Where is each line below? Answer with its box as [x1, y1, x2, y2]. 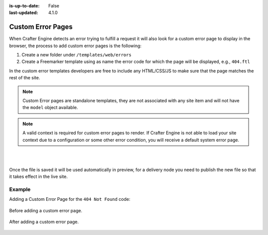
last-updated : [9, 10, 38, 16]
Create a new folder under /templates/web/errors [21, 52, 132, 58]
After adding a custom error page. [9, 219, 79, 225]
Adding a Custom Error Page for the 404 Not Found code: [9, 196, 131, 202]
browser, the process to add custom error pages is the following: [9, 43, 141, 49]
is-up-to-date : [9, 3, 40, 8]
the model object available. [22, 105, 78, 111]
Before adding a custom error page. [9, 207, 82, 213]
